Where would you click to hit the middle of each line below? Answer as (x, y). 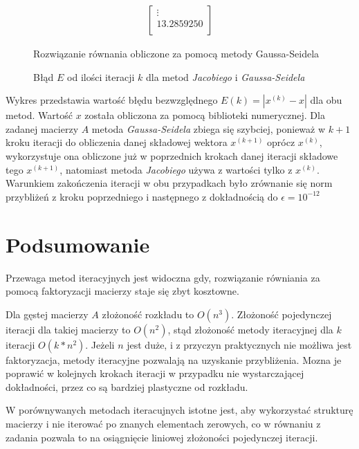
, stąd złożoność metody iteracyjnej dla (250, 329)
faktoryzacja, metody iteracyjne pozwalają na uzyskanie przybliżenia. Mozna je (174, 359)
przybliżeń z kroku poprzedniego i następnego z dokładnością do (142, 196)
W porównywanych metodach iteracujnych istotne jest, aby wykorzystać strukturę (179, 410)
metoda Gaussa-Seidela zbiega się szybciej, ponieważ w (209, 128)
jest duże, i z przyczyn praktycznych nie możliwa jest (239, 344)
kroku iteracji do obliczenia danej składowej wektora (117, 142)
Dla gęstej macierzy (47, 314)
